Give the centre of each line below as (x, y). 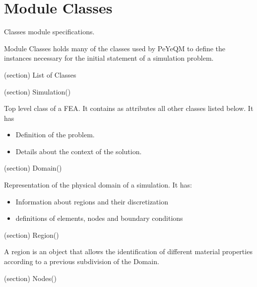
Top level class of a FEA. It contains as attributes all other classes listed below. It (129, 108)
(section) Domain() (33, 168)
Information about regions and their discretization (92, 201)
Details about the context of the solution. (79, 151)
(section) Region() (32, 235)
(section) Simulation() (37, 91)
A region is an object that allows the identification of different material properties (128, 251)
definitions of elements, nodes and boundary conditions (99, 218)
